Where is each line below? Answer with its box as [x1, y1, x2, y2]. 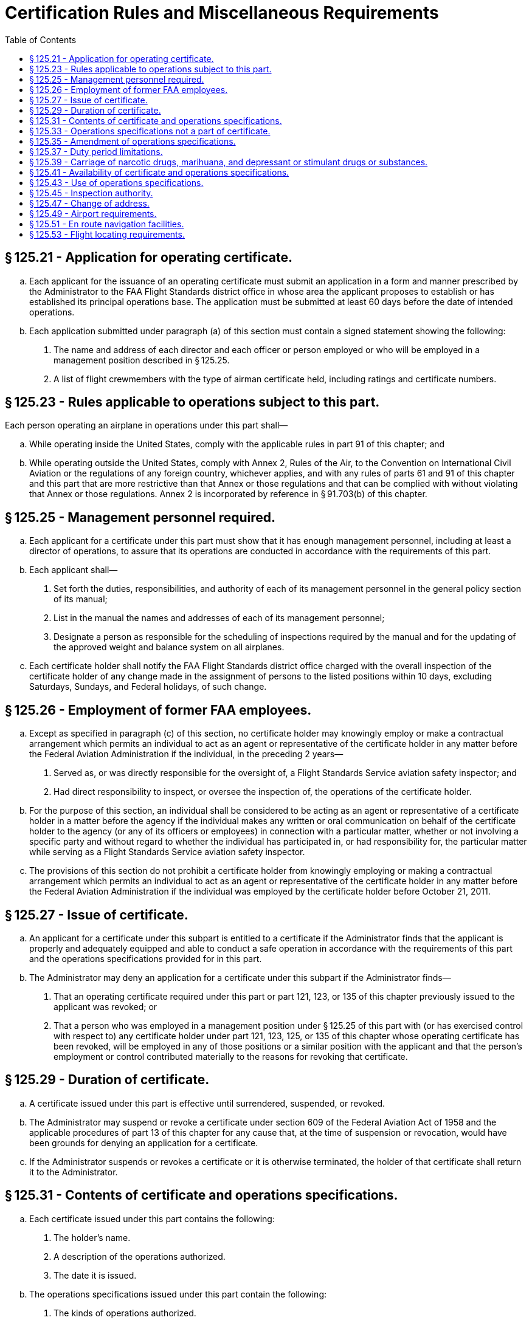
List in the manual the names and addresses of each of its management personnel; [54, 613, 385, 624]
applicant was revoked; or [54, 1001, 157, 1012]
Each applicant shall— [29, 565, 118, 576]
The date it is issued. [54, 1270, 137, 1280]
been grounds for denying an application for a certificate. [29, 1137, 258, 1148]
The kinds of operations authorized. [54, 1307, 196, 1318]
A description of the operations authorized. [54, 1251, 226, 1262]
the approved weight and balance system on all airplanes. [54, 642, 285, 653]
